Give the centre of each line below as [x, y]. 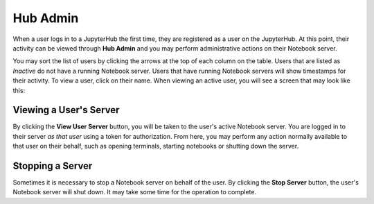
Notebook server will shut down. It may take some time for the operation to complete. [135, 192]
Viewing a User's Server [66, 110]
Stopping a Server [53, 166]
